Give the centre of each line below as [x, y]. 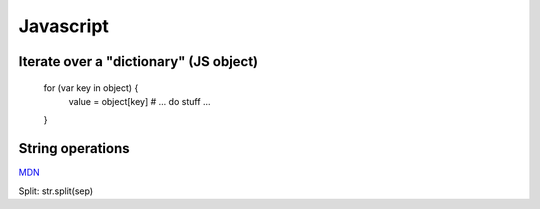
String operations [74, 148]
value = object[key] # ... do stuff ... [139, 101]
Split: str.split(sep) [56, 191]
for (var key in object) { [91, 87]
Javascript [64, 26]
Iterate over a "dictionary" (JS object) [138, 61]
